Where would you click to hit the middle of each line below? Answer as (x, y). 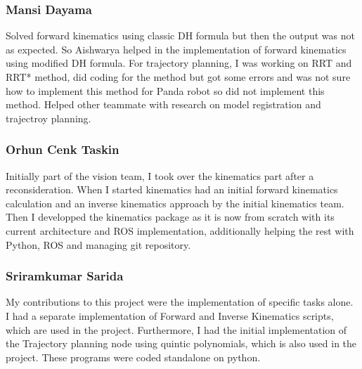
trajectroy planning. (49, 118)
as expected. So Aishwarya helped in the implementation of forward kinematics (176, 49)
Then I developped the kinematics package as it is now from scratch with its (170, 217)
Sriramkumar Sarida (65, 276)
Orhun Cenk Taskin (63, 149)
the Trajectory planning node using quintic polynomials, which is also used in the (181, 343)
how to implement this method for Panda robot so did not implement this (165, 90)
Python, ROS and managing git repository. (98, 244)
